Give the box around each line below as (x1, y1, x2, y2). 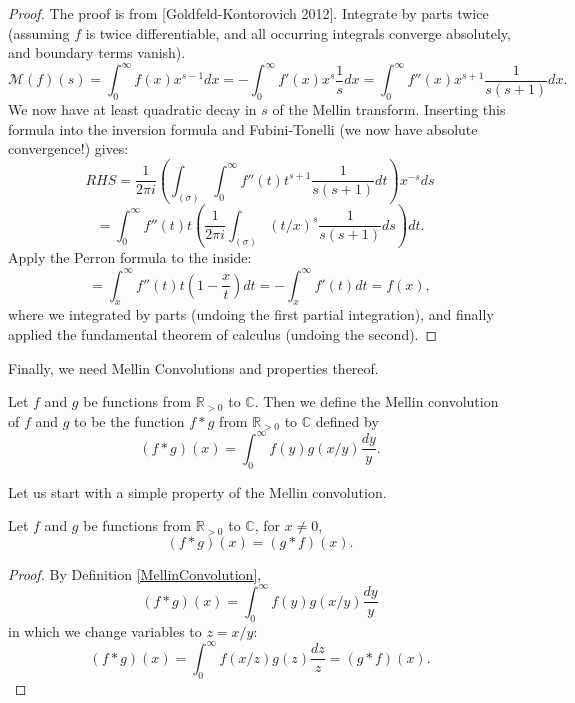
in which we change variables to (8, 620, 202, 641)
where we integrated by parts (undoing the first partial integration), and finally (8, 304, 494, 325)
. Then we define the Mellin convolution (254, 391, 499, 412)
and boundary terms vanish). (8, 42, 186, 63)
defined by (315, 410, 379, 431)
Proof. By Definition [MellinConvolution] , (8, 563, 262, 584)
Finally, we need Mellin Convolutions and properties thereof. (8, 357, 379, 378)
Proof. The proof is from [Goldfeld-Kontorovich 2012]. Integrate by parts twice (8, 3, 489, 23)
